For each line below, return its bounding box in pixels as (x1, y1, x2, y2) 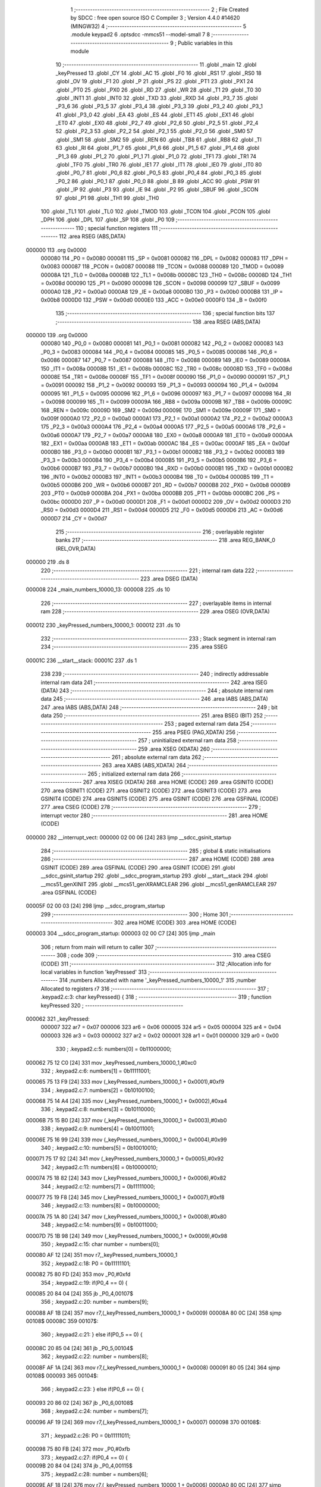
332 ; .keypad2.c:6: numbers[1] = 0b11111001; (40, 1067, 151, 1074)
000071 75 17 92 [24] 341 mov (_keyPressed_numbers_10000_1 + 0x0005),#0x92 (26, 1155, 224, 1162)
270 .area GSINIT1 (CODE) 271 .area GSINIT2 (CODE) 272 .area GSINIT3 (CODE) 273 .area (40, 787, 262, 794)
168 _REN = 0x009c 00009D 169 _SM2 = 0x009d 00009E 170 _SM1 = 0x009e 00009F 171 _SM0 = (40, 406, 281, 413)
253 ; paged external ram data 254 (164, 720, 250, 727)
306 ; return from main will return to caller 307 (40, 943, 154, 950)
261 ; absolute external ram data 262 (111, 754, 202, 761)
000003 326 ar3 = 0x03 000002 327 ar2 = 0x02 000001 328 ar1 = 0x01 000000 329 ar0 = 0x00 (40, 1032, 279, 1039)
